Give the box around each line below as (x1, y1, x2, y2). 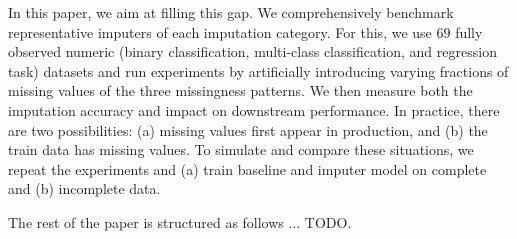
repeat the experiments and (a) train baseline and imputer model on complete (8, 158, 487, 179)
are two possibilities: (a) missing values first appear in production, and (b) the (8, 119, 488, 140)
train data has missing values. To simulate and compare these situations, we (8, 139, 474, 160)
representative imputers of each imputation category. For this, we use (8, 21, 432, 42)
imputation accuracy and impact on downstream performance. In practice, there (8, 99, 500, 120)
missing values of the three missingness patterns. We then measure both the (8, 80, 473, 101)
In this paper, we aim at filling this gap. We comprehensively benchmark (8, 2, 454, 22)
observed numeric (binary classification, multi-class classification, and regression (8, 41, 497, 62)
